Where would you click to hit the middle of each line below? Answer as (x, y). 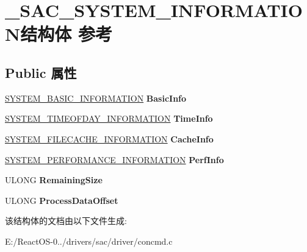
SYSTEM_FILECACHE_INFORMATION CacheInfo (109, 138)
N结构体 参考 (59, 34)
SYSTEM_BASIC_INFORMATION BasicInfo (96, 98)
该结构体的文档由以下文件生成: (66, 221)
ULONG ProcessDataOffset (62, 200)
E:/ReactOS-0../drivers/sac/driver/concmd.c (89, 241)
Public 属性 (41, 72)
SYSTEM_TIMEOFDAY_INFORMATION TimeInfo (109, 118)
